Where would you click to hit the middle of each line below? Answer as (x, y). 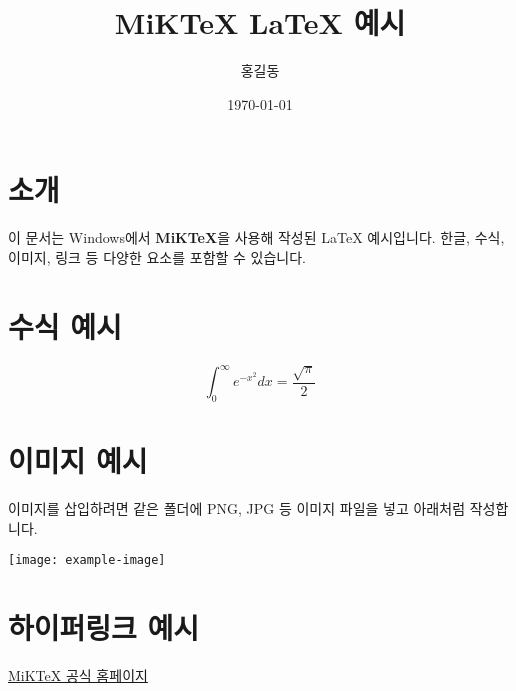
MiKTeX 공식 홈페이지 (78, 674)
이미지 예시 (78, 460)
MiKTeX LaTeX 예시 (260, 22)
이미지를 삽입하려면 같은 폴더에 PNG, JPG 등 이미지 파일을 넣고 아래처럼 (237, 507)
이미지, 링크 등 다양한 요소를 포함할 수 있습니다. (157, 256)
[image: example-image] (87, 560)
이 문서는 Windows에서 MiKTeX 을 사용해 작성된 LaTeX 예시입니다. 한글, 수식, (256, 237)
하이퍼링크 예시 (104, 627)
